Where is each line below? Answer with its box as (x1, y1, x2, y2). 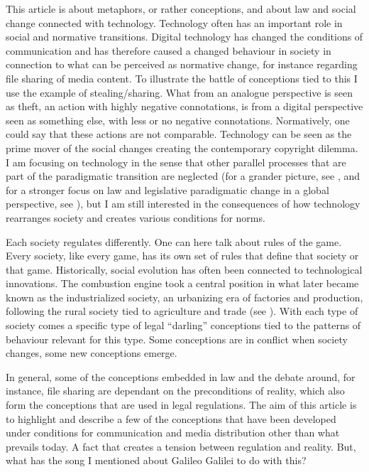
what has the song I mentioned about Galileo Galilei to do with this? (6, 453, 307, 468)
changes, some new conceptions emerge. (6, 345, 177, 360)
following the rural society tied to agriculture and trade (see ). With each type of (6, 304, 358, 318)
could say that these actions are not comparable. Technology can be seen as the (6, 127, 352, 141)
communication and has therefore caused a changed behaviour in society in (6, 43, 331, 58)
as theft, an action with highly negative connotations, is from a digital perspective (6, 99, 363, 114)
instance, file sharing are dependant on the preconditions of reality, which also (6, 383, 345, 398)
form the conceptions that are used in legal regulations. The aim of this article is (6, 397, 357, 412)
